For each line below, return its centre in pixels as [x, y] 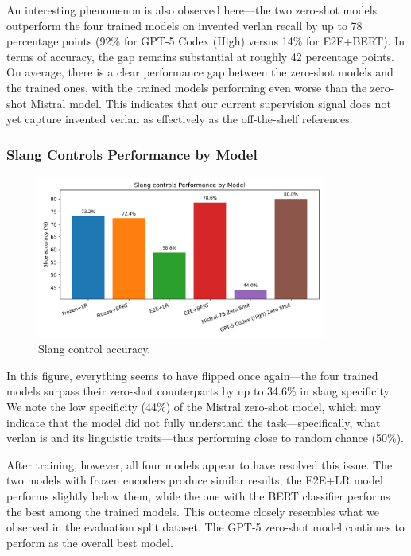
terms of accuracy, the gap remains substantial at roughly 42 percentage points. [200, 56]
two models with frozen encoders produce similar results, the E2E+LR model [195, 480]
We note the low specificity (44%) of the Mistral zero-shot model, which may [194, 407]
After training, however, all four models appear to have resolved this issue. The [200, 464]
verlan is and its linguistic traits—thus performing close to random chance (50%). [205, 438]
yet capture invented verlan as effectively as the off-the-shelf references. [180, 119]
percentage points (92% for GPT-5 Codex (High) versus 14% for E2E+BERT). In [205, 41]
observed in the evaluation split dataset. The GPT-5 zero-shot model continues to [205, 527]
